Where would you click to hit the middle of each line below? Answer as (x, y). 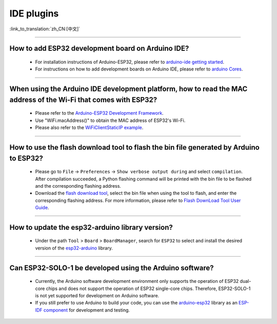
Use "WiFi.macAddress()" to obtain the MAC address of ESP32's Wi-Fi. (110, 120)
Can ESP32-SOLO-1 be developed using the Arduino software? (112, 268)
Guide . (42, 208)
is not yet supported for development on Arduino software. (97, 296)
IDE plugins (34, 13)
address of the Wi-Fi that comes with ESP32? (83, 100)
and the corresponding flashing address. (78, 186)
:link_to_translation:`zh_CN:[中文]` (45, 29)
